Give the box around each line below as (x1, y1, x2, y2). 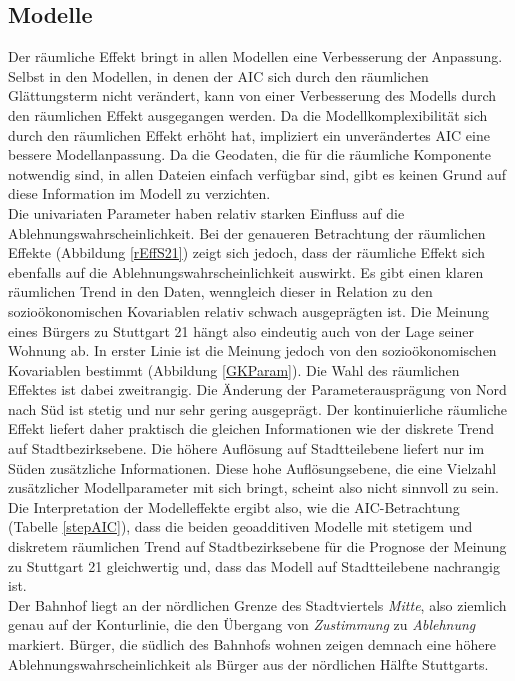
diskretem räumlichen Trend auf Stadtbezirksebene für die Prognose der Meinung (8, 536, 507, 557)
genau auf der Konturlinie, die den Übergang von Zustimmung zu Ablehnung (8, 614, 476, 635)
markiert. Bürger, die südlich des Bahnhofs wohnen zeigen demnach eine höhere (8, 634, 497, 655)
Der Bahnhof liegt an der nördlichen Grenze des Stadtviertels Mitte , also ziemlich (8, 594, 507, 615)
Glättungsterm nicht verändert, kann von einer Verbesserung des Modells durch (8, 85, 497, 106)
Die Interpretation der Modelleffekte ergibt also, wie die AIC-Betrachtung (8, 496, 460, 517)
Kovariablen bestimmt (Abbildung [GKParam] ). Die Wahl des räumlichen (8, 359, 460, 380)
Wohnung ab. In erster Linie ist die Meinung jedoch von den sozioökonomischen (8, 340, 497, 361)
